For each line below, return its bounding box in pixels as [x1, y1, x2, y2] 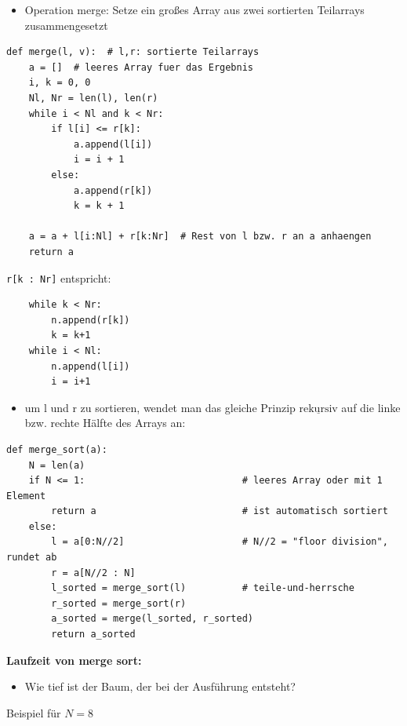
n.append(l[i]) [51, 360, 130, 372]
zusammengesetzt [24, 16, 108, 33]
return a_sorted [51, 629, 136, 640]
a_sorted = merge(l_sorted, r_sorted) [51, 613, 253, 625]
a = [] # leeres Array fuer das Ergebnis [28, 61, 253, 73]
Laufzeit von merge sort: [6, 651, 142, 668]
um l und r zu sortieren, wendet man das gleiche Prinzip [24, 399, 296, 415]
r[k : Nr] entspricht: [6, 269, 111, 286]
